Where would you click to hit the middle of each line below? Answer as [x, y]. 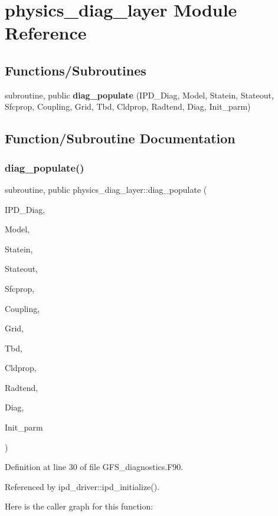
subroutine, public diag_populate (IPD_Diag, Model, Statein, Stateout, [139, 95]
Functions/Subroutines [76, 70]
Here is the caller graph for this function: [79, 506]
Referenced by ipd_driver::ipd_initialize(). [82, 486]
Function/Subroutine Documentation [120, 138]
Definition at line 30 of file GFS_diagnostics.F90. [94, 467]
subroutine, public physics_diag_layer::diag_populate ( [106, 189]
